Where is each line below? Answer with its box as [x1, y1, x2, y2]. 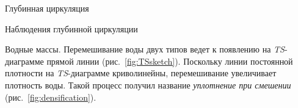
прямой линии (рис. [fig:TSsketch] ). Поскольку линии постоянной [46, 54, 293, 67]
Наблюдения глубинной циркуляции [5, 22, 138, 35]
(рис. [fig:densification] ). [5, 90, 96, 103]
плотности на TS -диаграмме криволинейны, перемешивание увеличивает [5, 67, 277, 79]
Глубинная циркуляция [5, 2, 89, 14]
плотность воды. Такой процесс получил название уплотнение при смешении [5, 78, 291, 91]
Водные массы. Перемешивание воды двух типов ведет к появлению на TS [5, 43, 285, 56]
